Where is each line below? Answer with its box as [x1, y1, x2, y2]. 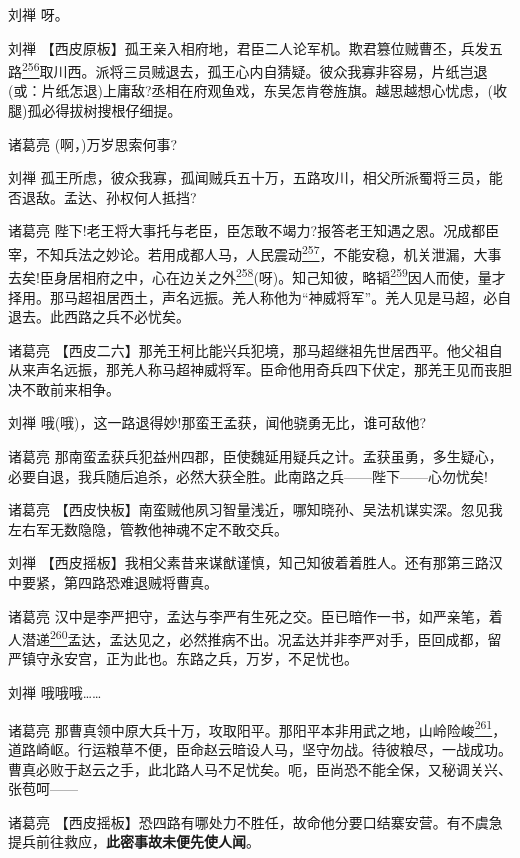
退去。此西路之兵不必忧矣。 [8, 306, 190, 327]
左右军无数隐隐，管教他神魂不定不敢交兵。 [8, 518, 288, 539]
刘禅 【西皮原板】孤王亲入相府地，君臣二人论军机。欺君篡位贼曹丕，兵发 [8, 37, 489, 58]
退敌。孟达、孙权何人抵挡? [21, 186, 197, 207]
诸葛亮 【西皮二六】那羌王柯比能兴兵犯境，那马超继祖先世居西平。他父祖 [8, 339, 489, 360]
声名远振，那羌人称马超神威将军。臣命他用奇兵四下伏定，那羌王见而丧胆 [35, 359, 512, 380]
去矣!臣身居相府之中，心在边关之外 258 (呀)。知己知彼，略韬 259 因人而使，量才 [8, 264, 506, 287]
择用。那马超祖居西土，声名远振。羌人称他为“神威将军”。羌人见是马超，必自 [8, 286, 512, 307]
